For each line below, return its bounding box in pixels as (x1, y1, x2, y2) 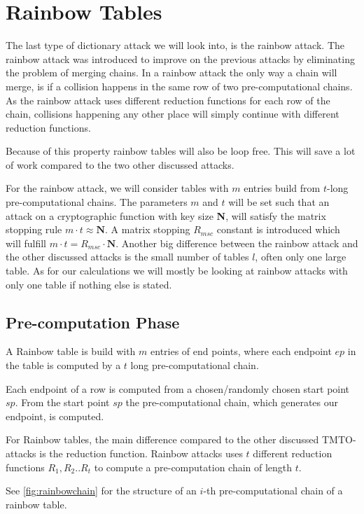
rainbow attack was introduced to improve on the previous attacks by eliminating (6, 51, 355, 66)
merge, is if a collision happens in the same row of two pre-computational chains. (6, 78, 353, 93)
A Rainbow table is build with (6, 344, 136, 359)
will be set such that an (228, 195, 330, 209)
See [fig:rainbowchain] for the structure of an (6, 483, 197, 498)
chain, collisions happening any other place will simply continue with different (6, 106, 339, 121)
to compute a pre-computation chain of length (94, 459, 293, 474)
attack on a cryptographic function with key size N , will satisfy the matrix (6, 208, 326, 223)
